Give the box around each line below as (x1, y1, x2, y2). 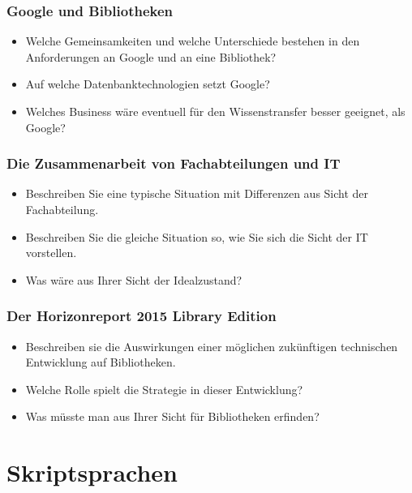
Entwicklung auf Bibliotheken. (25, 354, 176, 371)
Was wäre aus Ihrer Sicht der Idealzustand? (25, 271, 242, 288)
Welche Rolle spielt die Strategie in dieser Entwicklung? (25, 380, 303, 397)
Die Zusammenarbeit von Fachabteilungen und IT (6, 153, 341, 174)
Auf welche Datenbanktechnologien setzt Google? (25, 75, 270, 92)
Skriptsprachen (6, 456, 178, 489)
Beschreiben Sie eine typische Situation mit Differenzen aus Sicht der (25, 185, 369, 202)
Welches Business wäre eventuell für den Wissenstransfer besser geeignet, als (25, 103, 406, 119)
